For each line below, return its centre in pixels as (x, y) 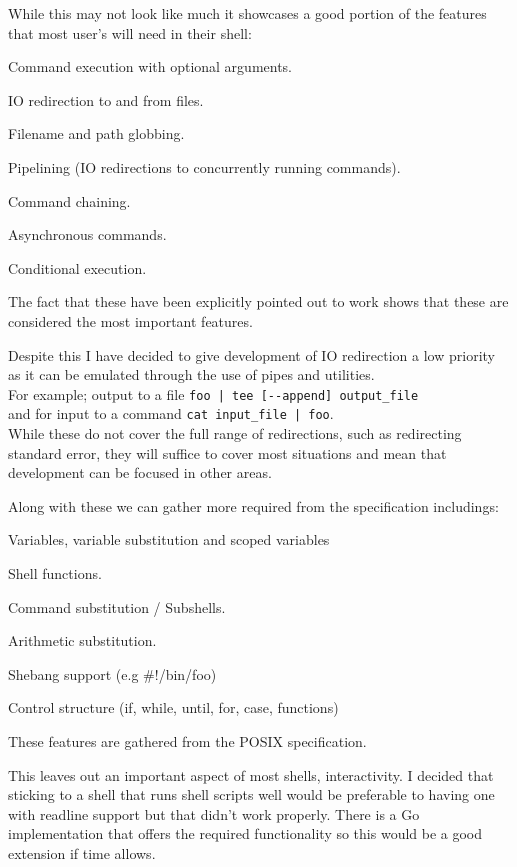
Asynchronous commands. (87, 234)
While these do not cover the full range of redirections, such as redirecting (235, 433)
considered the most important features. (130, 320)
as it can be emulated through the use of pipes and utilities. (191, 374)
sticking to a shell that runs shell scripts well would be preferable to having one (251, 794)
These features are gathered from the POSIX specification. (187, 740)
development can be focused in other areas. (140, 472)
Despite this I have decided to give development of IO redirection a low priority (251, 354)
